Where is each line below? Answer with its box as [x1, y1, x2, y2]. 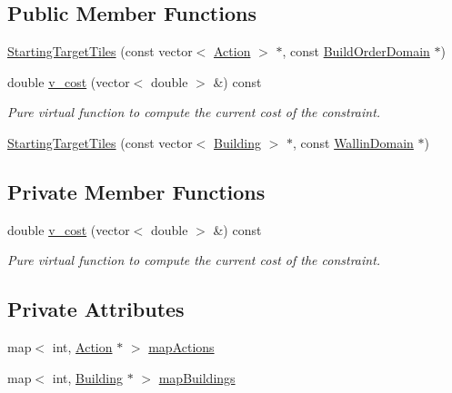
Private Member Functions [7, 177, 266, 205]
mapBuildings [158, 368, 236, 387]
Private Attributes [7, 295, 185, 323]
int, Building [52, 368, 124, 387]
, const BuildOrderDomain [282, 42, 430, 61]
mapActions [148, 338, 215, 357]
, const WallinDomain [292, 133, 414, 152]
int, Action [52, 338, 113, 357]
